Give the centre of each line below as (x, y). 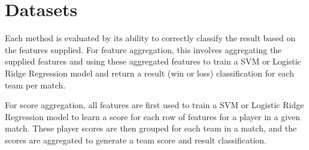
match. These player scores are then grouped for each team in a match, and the (151, 128)
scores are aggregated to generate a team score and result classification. (136, 140)
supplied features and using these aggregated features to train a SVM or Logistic (153, 61)
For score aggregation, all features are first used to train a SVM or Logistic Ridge (154, 105)
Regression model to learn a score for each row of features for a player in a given (153, 116)
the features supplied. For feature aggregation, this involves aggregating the (143, 49)
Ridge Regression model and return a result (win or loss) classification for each (149, 73)
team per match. (35, 85)
